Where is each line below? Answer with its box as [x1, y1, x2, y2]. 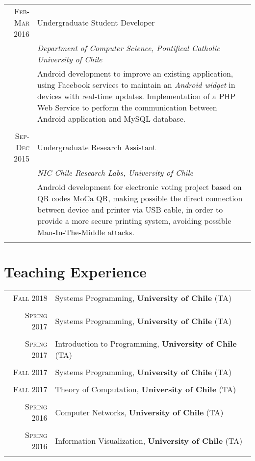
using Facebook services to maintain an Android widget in [37, 79, 235, 90]
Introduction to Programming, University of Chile [55, 338, 237, 350]
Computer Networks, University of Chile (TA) [55, 406, 224, 418]
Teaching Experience [4, 262, 147, 282]
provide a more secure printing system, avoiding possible [37, 215, 231, 226]
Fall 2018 [13, 292, 48, 304]
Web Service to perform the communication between [37, 102, 217, 113]
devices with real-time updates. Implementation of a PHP [37, 90, 236, 102]
